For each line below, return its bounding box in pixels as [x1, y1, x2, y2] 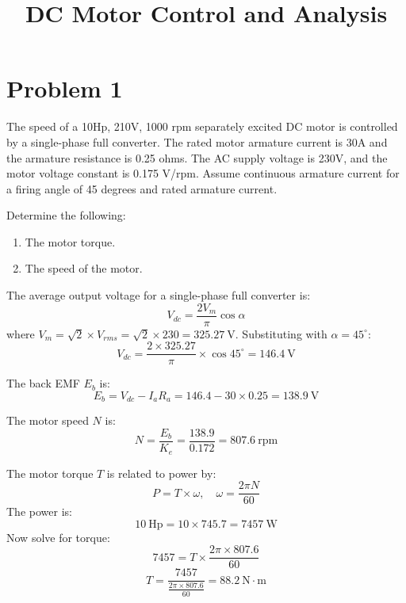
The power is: [6, 503, 72, 520]
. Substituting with [235, 325, 327, 342]
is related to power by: [106, 464, 216, 481]
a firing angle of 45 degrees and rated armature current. [6, 180, 278, 197]
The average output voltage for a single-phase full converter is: [6, 287, 311, 303]
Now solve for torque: [6, 529, 110, 545]
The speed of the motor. [25, 260, 143, 277]
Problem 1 [6, 72, 123, 105]
